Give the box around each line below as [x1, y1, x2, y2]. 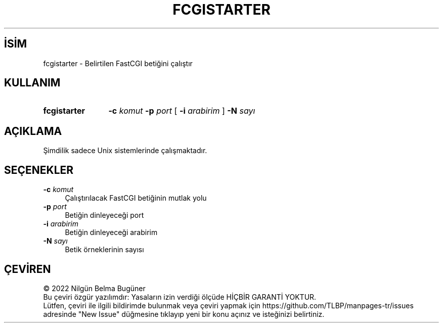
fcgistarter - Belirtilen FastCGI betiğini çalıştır [43, 59, 193, 68]
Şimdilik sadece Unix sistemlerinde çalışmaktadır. [43, 146, 207, 155]
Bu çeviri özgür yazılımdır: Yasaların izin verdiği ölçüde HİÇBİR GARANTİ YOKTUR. [43, 292, 317, 301]
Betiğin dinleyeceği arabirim [65, 228, 158, 237]
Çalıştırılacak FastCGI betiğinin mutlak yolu [65, 194, 207, 203]
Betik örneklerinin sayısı [65, 245, 144, 254]
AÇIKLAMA [4, 124, 62, 137]
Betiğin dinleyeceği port [65, 211, 144, 220]
